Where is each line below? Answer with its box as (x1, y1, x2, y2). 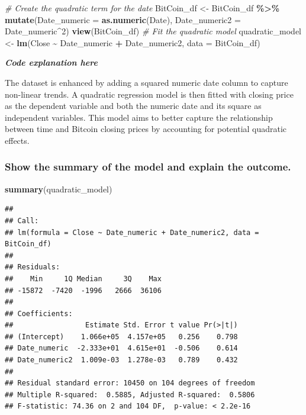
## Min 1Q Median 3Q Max (5, 274, 162, 283)
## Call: (5, 216, 39, 225)
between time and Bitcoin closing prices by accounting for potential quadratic (5, 123, 287, 135)
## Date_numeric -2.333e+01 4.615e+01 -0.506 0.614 (5, 344, 238, 353)
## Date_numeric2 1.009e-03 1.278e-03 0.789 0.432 (5, 356, 238, 365)
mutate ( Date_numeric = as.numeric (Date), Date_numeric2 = (5, 13, 241, 25)
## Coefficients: (5, 309, 73, 318)
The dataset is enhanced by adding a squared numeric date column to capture (5, 76, 288, 88)
